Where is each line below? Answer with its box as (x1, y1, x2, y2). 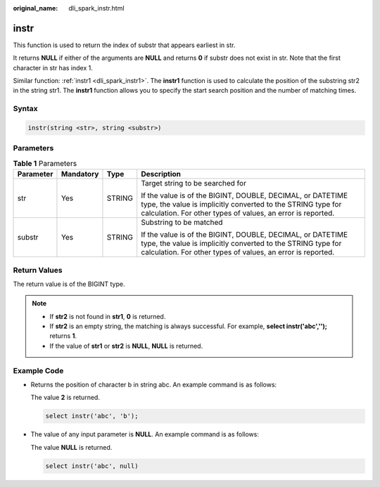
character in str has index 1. (13, 63, 93, 72)
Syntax (13, 104, 38, 114)
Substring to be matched (141, 218, 223, 228)
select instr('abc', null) (45, 462, 139, 470)
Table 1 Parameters (13, 158, 77, 168)
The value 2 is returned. (30, 394, 100, 402)
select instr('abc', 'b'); (45, 412, 139, 420)
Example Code (13, 365, 64, 375)
